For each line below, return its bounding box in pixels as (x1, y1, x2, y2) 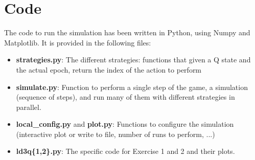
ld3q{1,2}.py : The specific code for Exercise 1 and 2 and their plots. (16, 146, 235, 156)
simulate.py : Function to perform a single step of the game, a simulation (16, 81, 248, 92)
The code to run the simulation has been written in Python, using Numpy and (4, 27, 250, 38)
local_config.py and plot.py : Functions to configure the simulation (16, 119, 234, 129)
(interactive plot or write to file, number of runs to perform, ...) (16, 128, 215, 139)
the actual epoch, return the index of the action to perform (16, 64, 202, 75)
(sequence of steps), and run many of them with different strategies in (16, 92, 235, 102)
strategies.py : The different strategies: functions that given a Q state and (16, 54, 251, 65)
